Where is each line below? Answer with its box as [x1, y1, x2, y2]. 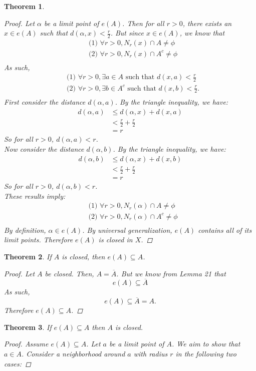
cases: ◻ [4, 358, 31, 368]
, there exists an [182, 18, 232, 28]
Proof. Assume [4, 338, 49, 349]
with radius [133, 348, 168, 359]
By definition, [4, 224, 46, 235]
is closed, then [62, 251, 105, 262]
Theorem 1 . [4, 1, 45, 11]
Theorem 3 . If [4, 321, 52, 332]
